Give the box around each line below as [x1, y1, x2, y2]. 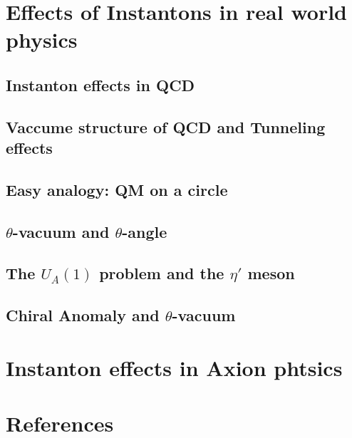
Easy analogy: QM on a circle [6, 178, 228, 200]
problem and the [99, 262, 224, 284]
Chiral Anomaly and [6, 304, 160, 326]
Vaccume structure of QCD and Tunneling [6, 115, 326, 137]
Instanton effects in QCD [6, 73, 195, 95]
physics [6, 25, 78, 54]
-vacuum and [12, 220, 110, 242]
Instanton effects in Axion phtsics [6, 353, 343, 382]
